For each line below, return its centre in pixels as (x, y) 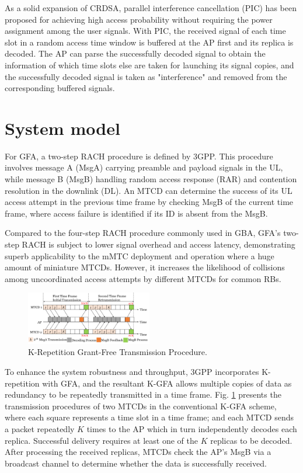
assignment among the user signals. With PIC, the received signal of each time (145, 31)
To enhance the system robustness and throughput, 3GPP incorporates (132, 372)
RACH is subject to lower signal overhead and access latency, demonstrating (159, 244)
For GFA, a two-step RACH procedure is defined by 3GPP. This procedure (139, 156)
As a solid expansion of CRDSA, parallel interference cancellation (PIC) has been (151, 8)
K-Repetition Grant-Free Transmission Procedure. (118, 352)
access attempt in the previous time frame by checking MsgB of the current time (149, 202)
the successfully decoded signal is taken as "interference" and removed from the (146, 76)
